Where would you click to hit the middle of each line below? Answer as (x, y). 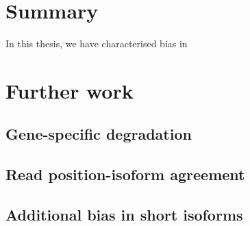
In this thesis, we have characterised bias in (97, 43)
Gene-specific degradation (99, 134)
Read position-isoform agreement (125, 174)
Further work (70, 90)
